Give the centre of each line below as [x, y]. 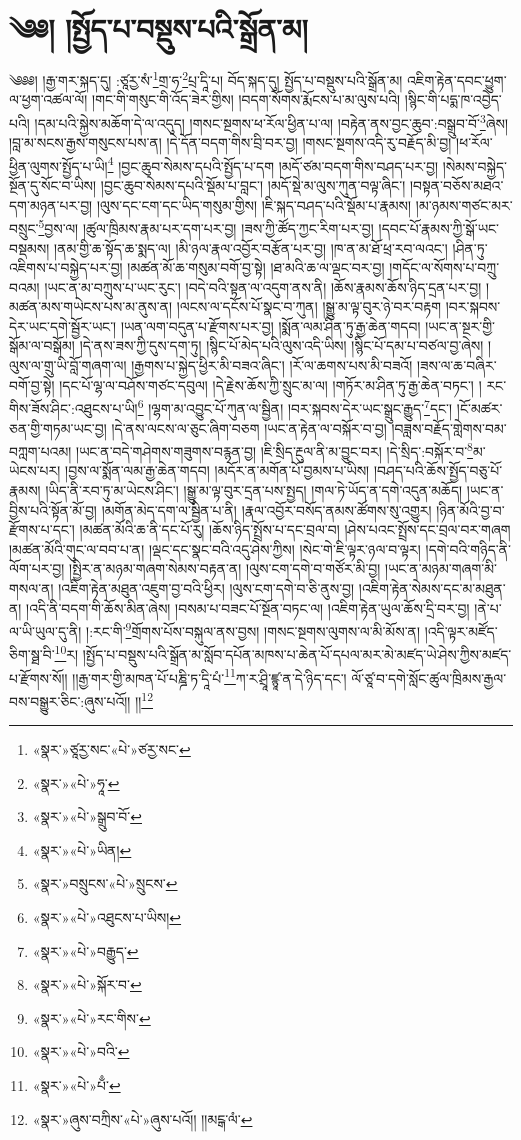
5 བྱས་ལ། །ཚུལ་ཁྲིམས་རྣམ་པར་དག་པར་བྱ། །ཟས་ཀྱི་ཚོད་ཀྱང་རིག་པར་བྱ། [206, 226]
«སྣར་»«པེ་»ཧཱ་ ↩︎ [76, 782]
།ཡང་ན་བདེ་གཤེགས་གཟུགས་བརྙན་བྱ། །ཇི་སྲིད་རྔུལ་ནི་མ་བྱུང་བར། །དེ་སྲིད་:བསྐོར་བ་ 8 [274, 449]
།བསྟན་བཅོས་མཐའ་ [456, 185]
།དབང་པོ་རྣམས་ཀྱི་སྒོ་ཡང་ [438, 227]
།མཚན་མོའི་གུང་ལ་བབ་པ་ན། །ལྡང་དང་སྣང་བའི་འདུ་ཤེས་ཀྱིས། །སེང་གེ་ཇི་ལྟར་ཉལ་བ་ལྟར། [215, 548]
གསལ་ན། [31, 587]
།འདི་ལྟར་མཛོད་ [461, 630]
